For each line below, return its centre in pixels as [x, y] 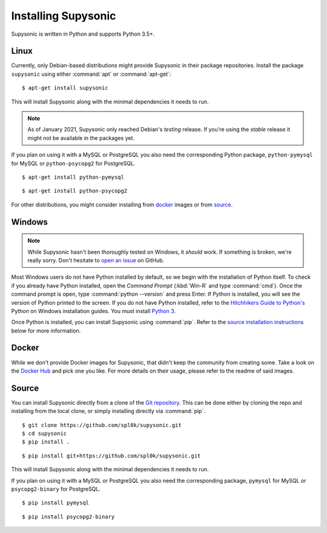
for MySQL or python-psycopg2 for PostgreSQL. [73, 163]
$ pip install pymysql [56, 503]
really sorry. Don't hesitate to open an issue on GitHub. [96, 260]
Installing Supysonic [64, 16]
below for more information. [46, 331]
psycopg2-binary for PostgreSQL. [56, 489]
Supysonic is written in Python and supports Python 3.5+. [83, 34]
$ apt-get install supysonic [65, 88]
